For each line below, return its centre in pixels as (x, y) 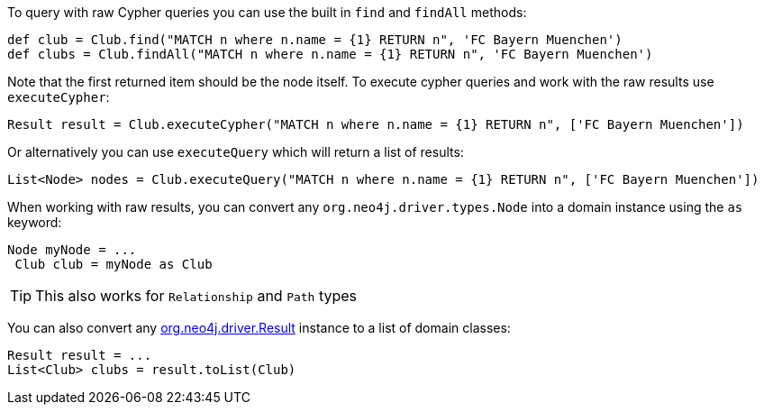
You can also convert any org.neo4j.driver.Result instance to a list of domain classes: (259, 328)
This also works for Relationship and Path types (196, 296)
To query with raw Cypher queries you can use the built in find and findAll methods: (267, 12)
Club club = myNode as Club (114, 264)
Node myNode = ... (72, 250)
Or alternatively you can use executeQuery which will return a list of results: (236, 152)
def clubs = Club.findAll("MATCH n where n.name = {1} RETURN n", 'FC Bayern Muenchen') (330, 54)
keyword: (35, 222)
